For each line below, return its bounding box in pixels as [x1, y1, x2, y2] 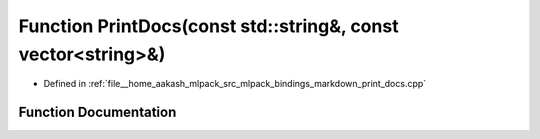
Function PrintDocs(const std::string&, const [18, 15, 399, 37]
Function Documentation [18, 104, 177, 121]
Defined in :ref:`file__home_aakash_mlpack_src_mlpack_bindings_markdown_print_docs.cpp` [43, 78, 427, 90]
